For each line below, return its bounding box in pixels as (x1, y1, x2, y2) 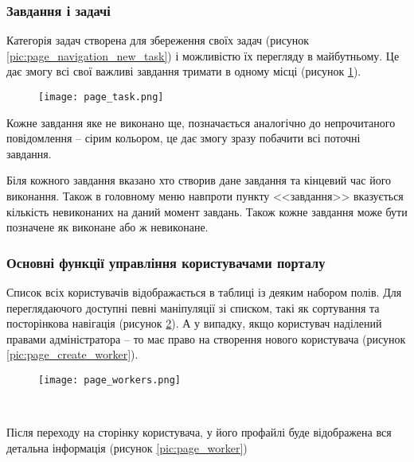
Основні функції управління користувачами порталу (6, 252, 326, 272)
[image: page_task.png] (38, 91, 164, 103)
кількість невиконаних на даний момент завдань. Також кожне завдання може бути (6, 203, 408, 219)
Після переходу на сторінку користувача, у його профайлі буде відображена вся (6, 424, 392, 441)
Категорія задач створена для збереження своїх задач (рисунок (6, 32, 310, 49)
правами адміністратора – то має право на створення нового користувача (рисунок (6, 330, 406, 347)
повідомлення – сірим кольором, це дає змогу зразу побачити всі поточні (6, 130, 361, 146)
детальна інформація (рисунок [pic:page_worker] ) (6, 439, 248, 456)
